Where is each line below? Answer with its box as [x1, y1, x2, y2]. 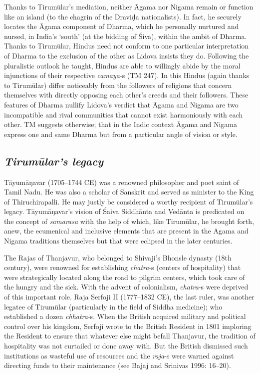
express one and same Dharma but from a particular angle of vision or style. [4, 128, 238, 139]
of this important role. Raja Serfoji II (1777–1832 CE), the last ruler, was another [4, 291, 255, 302]
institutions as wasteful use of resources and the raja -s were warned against [4, 350, 234, 360]
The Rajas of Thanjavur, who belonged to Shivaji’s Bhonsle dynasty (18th [4, 252, 232, 262]
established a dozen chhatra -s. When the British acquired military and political [4, 311, 246, 321]
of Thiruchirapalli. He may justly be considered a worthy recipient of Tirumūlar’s [4, 196, 253, 206]
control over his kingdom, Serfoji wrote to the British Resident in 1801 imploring [4, 320, 252, 331]
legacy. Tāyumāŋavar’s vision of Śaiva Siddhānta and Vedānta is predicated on [4, 206, 245, 216]
